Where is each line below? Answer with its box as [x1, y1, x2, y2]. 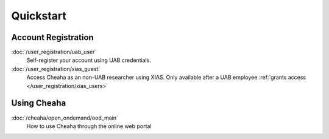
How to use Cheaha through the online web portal [26, 122, 152, 130]
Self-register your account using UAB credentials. [26, 56, 152, 64]
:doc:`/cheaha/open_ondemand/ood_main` [11, 114, 118, 121]
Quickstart [11, 9, 67, 22]
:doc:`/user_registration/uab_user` [11, 49, 97, 56]
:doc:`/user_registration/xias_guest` [11, 65, 101, 72]
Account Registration [11, 32, 94, 42]
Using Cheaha [11, 98, 66, 109]
